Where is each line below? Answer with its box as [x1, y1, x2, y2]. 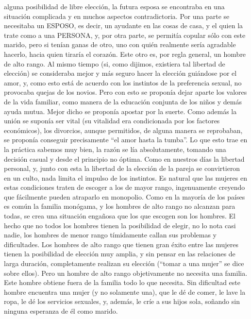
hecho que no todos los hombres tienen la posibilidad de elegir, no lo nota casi [4, 220, 236, 230]
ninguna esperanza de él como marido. [4, 306, 118, 316]
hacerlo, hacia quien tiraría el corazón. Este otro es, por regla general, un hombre [4, 49, 246, 59]
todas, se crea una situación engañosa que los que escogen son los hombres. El [4, 211, 235, 221]
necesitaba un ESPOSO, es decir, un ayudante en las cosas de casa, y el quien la [4, 20, 243, 31]
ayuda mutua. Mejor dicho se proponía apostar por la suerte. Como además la [4, 106, 237, 116]
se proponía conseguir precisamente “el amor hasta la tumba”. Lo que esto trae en [4, 134, 248, 145]
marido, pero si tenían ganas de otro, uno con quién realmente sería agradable [4, 39, 236, 50]
